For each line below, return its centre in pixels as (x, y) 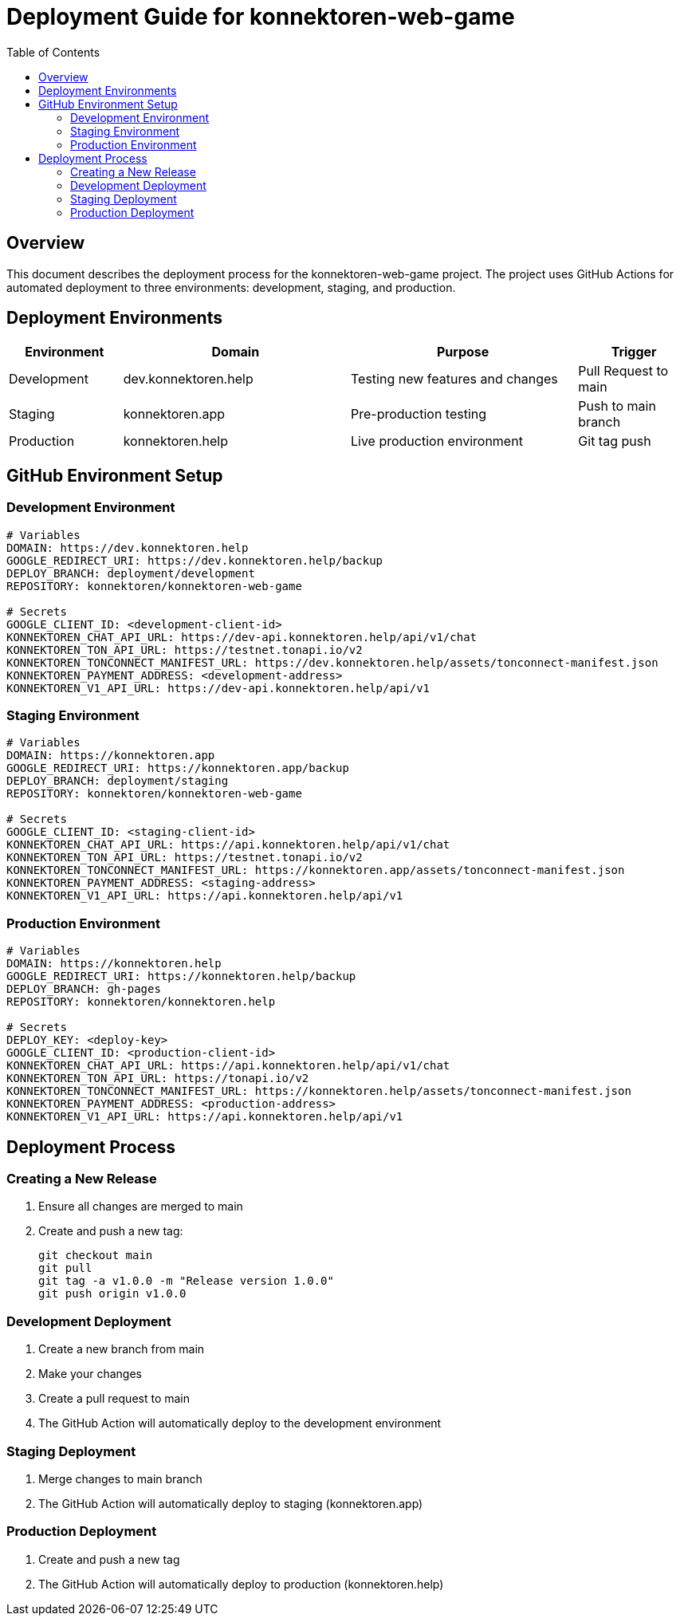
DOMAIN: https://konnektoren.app (111, 756)
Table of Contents (53, 52)
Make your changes (90, 1374)
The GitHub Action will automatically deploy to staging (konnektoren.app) (231, 1503)
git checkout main (96, 1256)
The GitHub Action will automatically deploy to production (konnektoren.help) (241, 1584)
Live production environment (436, 441)
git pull (65, 1268)
